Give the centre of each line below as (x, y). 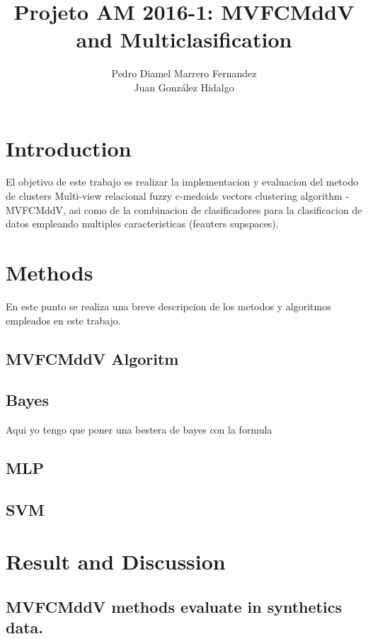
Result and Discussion (116, 561)
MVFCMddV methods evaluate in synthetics (174, 607)
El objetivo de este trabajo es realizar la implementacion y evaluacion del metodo (182, 182)
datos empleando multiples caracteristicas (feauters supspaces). (142, 224)
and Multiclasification (184, 39)
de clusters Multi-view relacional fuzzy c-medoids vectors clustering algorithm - (178, 196)
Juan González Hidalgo (184, 87)
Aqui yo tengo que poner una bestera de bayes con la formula (139, 430)
